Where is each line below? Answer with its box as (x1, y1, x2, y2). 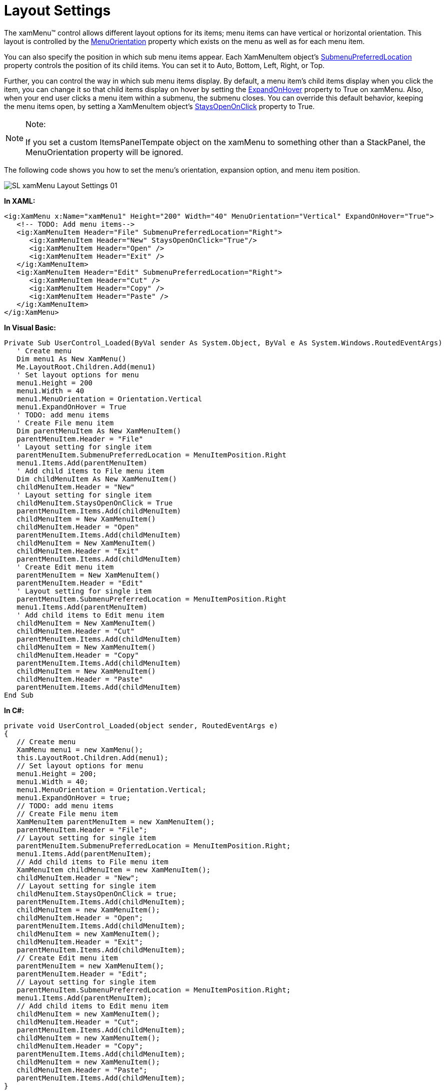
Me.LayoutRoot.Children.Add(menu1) (16, 362, 156, 371)
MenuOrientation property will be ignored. (25, 147, 183, 157)
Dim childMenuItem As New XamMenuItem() (16, 474, 177, 483)
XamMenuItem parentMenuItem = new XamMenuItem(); (16, 817, 215, 826)
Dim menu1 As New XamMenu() (16, 354, 126, 363)
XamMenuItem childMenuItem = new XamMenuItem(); (16, 865, 211, 874)
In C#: (4, 706, 24, 715)
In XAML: (4, 196, 35, 205)
